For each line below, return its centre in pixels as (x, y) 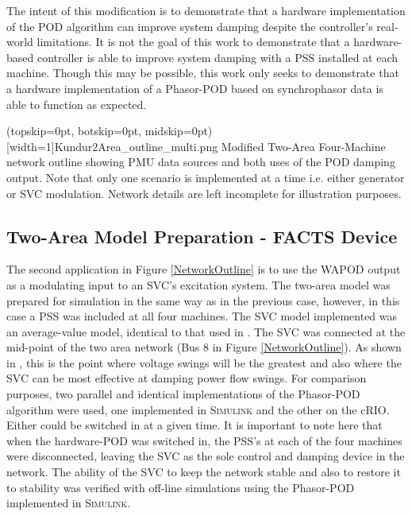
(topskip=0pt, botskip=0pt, (74, 131)
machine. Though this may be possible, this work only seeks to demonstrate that (203, 73)
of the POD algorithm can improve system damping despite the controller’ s (190, 26)
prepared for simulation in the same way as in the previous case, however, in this (203, 300)
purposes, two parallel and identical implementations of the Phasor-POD (183, 394)
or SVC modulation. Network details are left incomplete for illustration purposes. (204, 193)
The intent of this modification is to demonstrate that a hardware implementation (206, 10)
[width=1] (31, 146)
